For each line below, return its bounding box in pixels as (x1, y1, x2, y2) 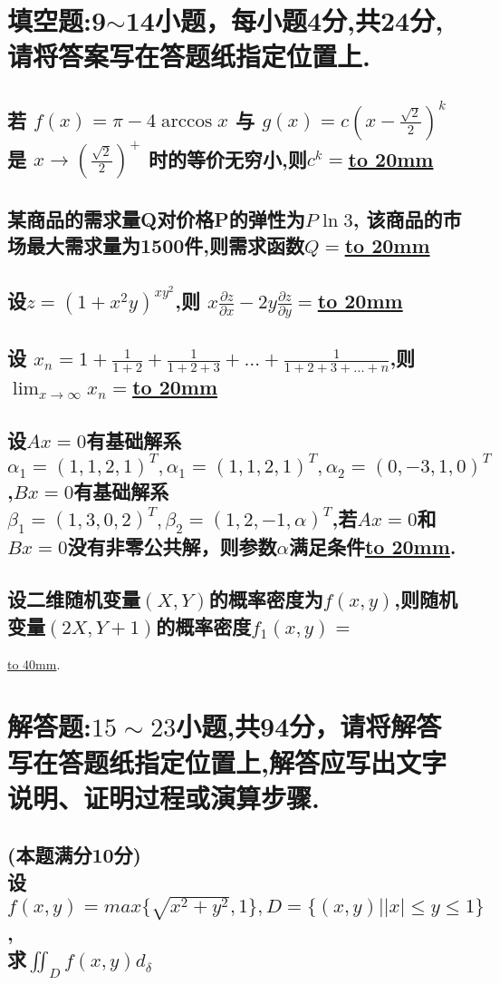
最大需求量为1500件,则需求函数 (25, 231, 304, 259)
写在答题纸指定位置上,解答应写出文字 (7, 743, 447, 780)
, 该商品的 (352, 204, 443, 232)
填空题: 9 (7, 2, 107, 39)
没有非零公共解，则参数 (67, 532, 277, 560)
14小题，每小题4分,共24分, (125, 2, 444, 39)
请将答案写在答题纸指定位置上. (7, 37, 370, 74)
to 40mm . (7, 654, 61, 673)
